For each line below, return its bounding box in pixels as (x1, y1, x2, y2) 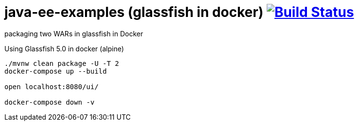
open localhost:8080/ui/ (4, 82, 99, 91)
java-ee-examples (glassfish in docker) (4, 4, 264, 20)
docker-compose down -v (4, 98, 95, 106)
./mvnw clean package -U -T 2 (4, 59, 119, 67)
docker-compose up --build (4, 67, 107, 75)
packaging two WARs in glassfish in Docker (4, 29, 143, 38)
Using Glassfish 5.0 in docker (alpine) (4, 44, 124, 53)
